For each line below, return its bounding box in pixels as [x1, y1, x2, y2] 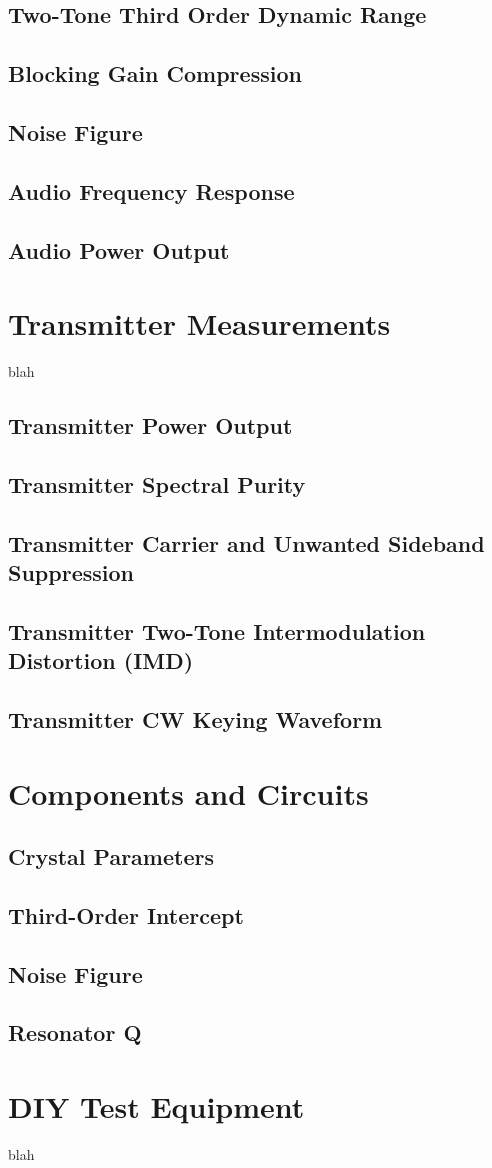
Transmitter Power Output [8, 410, 293, 441]
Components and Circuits [8, 772, 369, 813]
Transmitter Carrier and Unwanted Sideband [8, 527, 485, 558]
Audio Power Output [8, 234, 230, 265]
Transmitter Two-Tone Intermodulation [8, 615, 426, 646]
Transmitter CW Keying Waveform [8, 703, 383, 734]
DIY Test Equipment [8, 1086, 305, 1126]
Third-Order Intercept [8, 899, 244, 930]
